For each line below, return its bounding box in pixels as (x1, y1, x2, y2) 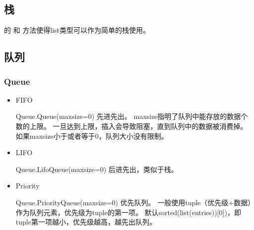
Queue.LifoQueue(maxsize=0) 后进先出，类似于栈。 (15, 164, 178, 174)
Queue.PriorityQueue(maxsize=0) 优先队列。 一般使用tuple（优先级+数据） (15, 197, 252, 207)
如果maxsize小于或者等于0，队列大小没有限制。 (15, 130, 168, 141)
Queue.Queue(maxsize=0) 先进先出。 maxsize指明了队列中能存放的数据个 (15, 111, 248, 121)
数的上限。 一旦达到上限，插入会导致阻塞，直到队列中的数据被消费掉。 (15, 120, 248, 131)
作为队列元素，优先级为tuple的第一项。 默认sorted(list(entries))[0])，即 (15, 207, 241, 217)
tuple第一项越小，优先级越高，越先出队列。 (15, 217, 156, 227)
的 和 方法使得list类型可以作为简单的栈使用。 (4, 25, 150, 35)
